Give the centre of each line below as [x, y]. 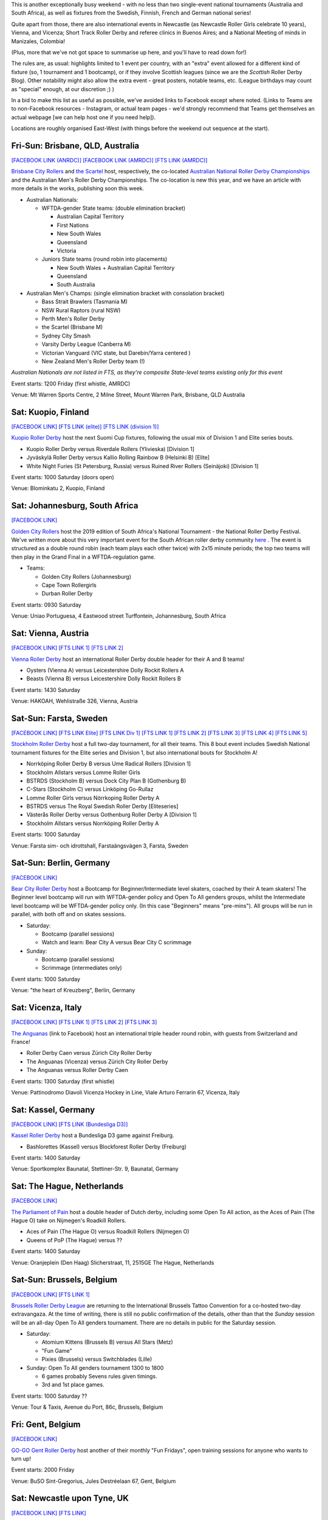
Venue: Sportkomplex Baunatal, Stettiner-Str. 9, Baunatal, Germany [95, 1169]
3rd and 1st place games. [73, 1385]
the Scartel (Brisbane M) [72, 327]
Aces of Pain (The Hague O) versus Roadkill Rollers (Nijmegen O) [108, 1232]
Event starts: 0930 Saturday [46, 604]
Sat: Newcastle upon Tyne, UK [70, 1498]
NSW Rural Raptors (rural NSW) [81, 310]
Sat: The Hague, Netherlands [67, 1187]
